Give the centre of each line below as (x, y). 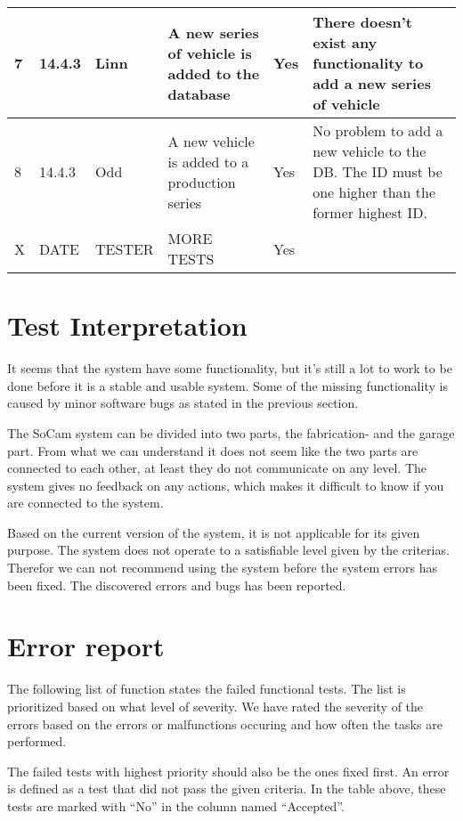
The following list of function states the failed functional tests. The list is (207, 689)
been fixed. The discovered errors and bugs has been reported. (177, 585)
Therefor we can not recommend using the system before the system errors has (222, 568)
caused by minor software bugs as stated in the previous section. (183, 403)
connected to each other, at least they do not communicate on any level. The (217, 468)
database (199, 93)
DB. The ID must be (378, 171)
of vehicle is (210, 53)
